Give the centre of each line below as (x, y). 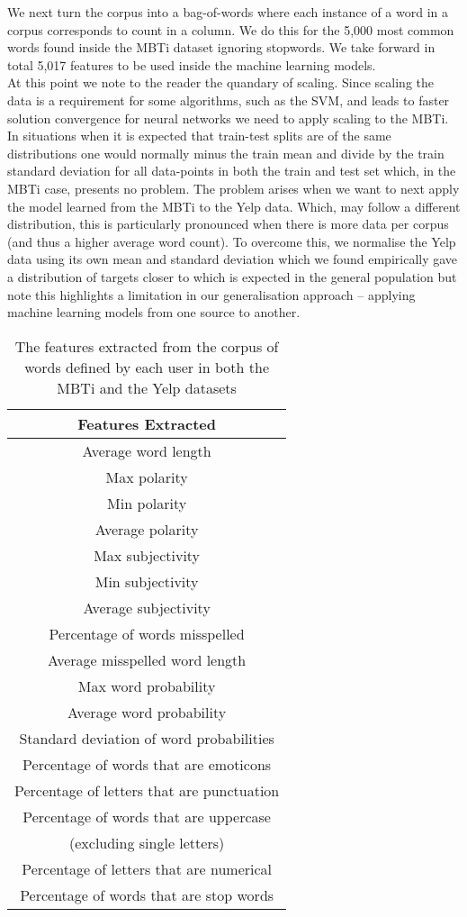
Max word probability (147, 685)
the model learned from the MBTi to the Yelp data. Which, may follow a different (234, 206)
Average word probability (147, 712)
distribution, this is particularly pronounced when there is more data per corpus (228, 224)
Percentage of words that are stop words (147, 894)
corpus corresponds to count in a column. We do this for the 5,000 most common (231, 29)
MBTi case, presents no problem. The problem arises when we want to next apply (233, 188)
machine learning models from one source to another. (154, 312)
